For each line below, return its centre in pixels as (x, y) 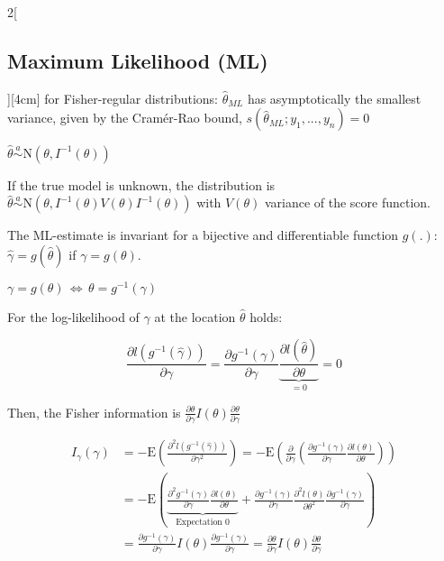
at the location (195, 316)
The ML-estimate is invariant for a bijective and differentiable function (203, 235)
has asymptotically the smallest (334, 98)
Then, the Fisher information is (94, 412)
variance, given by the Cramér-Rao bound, (125, 118)
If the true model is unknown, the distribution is (141, 184)
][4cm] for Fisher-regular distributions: (113, 98)
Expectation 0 (203, 523)
